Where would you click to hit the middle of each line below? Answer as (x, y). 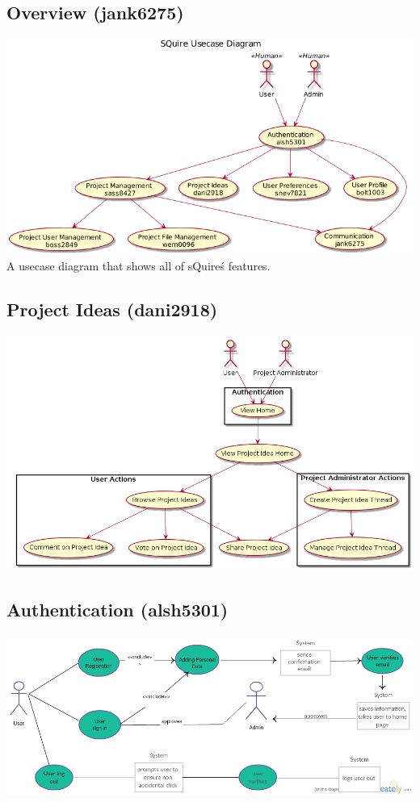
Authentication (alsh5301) (118, 610)
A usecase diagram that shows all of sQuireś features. (139, 266)
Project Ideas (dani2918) (112, 309)
